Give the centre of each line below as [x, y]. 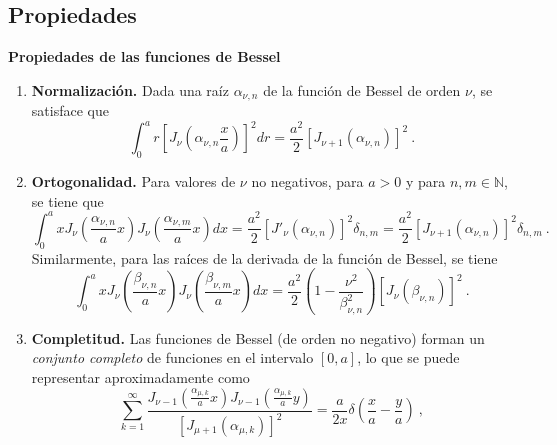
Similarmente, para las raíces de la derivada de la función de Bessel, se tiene [264, 257]
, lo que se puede [408, 357]
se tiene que [67, 200]
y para [425, 181]
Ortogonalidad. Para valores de [133, 181]
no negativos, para [307, 181]
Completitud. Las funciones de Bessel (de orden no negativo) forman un [258, 337]
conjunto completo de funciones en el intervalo [172, 357]
